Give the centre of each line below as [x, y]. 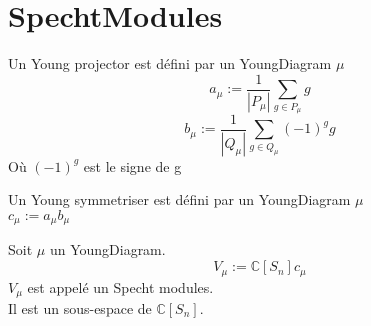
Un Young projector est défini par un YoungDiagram [170, 63]
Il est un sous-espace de [80, 307]
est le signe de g [132, 165]
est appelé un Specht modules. [120, 286]
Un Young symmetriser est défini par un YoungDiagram [179, 199]
